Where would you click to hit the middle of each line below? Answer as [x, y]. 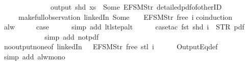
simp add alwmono [34, 56]
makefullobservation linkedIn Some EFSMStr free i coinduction [125, 17]
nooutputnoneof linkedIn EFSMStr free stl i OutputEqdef [111, 46]
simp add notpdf [72, 36]
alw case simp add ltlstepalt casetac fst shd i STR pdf [124, 27]
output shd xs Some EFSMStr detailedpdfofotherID [136, 7]
